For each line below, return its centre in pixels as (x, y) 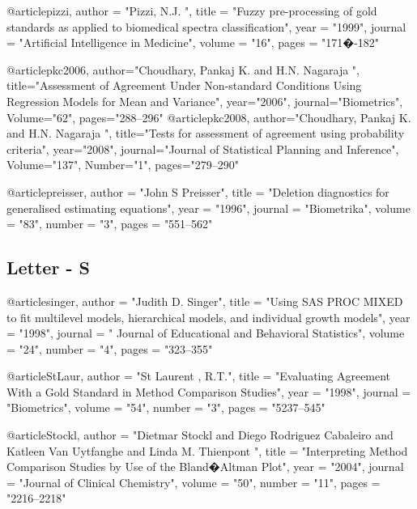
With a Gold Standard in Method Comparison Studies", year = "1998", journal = (209, 391)
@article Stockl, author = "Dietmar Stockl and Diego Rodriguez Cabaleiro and (200, 435)
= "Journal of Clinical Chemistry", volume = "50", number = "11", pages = (194, 482)
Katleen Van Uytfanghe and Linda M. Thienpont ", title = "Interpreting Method (207, 450)
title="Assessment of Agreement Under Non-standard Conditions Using (184, 85)
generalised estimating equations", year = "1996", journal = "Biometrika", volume (208, 208)
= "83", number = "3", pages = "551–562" (110, 224)
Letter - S (48, 267)
